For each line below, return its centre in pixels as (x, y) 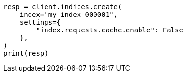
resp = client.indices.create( (63, 7)
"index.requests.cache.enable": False (109, 30)
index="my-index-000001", (69, 15)
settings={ (40, 22)
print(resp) (26, 53)
